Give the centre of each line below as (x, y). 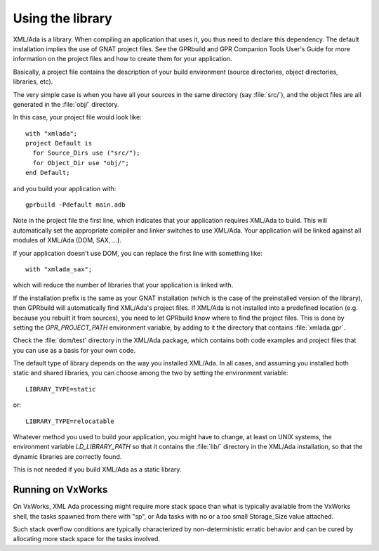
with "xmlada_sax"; (59, 269)
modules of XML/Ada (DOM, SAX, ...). (67, 240)
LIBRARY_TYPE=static (61, 389)
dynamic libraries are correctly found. (67, 456)
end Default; (48, 173)
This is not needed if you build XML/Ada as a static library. (97, 469)
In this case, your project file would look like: (77, 117)
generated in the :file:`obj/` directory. (66, 104)
